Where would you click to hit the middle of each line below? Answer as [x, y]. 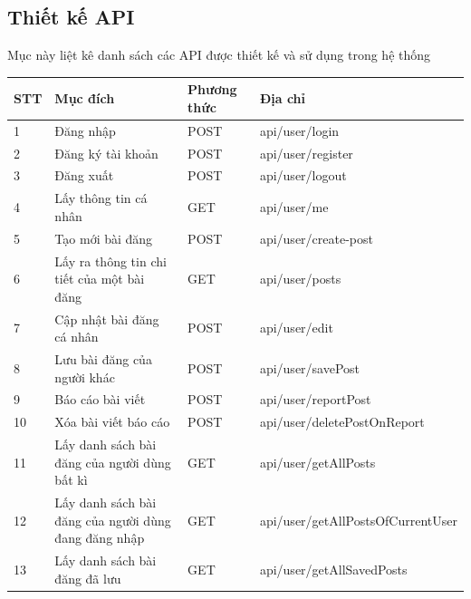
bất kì [71, 480]
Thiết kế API [71, 17]
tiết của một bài [100, 279]
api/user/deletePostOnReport [342, 422]
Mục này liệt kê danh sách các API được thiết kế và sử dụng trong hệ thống [219, 55]
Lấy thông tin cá [101, 198]
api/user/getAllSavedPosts [333, 569]
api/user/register [306, 153]
